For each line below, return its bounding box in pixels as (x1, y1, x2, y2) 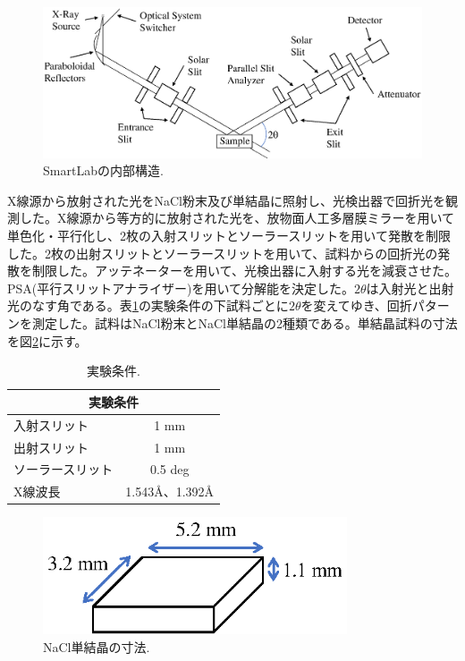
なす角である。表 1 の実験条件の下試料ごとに (31, 296, 289, 315)
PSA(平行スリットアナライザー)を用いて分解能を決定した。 (7, 278, 355, 297)
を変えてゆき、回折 (300, 296, 412, 315)
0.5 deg (149, 460, 190, 479)
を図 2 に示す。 (7, 331, 88, 350)
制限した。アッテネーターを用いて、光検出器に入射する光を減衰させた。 (31, 261, 457, 280)
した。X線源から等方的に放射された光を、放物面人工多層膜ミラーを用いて (19, 208, 455, 227)
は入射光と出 (366, 278, 442, 297)
